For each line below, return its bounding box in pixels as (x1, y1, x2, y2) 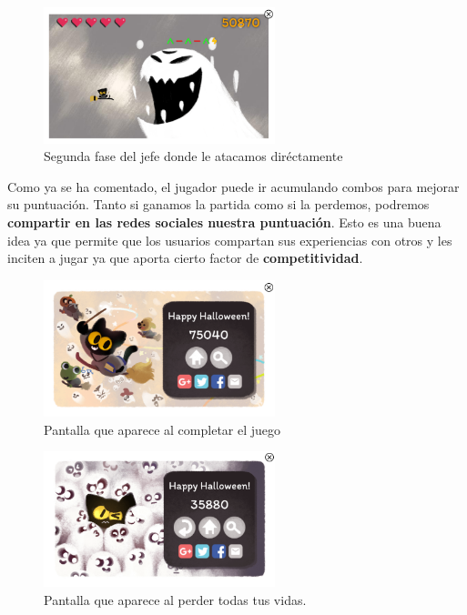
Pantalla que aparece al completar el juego (44, 419, 281, 439)
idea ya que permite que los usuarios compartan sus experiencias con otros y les (7, 230, 452, 249)
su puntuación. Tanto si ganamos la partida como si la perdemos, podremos (7, 195, 430, 214)
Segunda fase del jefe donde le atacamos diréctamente (44, 146, 343, 166)
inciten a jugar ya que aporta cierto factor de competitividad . (7, 248, 363, 267)
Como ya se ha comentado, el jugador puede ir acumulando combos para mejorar (7, 176, 460, 196)
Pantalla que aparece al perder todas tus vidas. (44, 590, 307, 609)
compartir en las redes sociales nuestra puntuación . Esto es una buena (7, 212, 442, 231)
